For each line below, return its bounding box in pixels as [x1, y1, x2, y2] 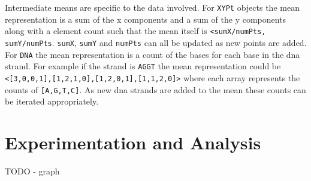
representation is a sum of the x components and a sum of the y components [5, 13, 286, 25]
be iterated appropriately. [5, 95, 99, 108]
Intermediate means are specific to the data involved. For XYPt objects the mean [5, 1, 300, 13]
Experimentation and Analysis [5, 130, 261, 154]
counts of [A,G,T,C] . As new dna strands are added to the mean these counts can [5, 83, 306, 96]
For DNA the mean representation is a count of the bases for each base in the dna [5, 48, 300, 60]
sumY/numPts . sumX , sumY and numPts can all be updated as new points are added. [5, 36, 307, 48]
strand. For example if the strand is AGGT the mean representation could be [5, 60, 281, 72]
